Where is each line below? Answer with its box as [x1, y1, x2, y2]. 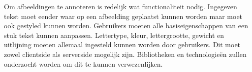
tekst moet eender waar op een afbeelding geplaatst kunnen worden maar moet [4, 11, 243, 21]
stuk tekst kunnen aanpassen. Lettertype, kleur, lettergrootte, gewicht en [4, 30, 224, 40]
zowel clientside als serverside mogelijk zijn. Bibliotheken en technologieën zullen [4, 49, 247, 59]
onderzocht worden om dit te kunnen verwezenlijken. [4, 58, 163, 69]
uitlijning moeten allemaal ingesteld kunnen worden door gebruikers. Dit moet [4, 39, 241, 50]
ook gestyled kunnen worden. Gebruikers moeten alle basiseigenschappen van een [4, 20, 249, 31]
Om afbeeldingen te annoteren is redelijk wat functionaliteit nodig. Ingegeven [4, 1, 237, 11]
